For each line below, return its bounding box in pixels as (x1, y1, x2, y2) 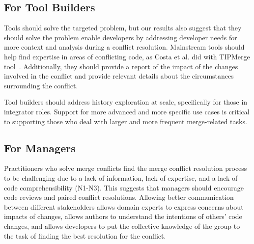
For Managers (4, 140, 76, 155)
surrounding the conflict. (4, 80, 78, 90)
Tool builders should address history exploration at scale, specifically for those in (4, 97, 248, 107)
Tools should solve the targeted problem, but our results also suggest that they (4, 23, 242, 33)
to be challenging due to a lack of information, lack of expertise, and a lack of (4, 172, 238, 183)
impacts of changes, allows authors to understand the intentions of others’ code (4, 211, 242, 221)
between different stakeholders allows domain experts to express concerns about (4, 201, 244, 212)
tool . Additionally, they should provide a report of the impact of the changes (4, 61, 238, 71)
